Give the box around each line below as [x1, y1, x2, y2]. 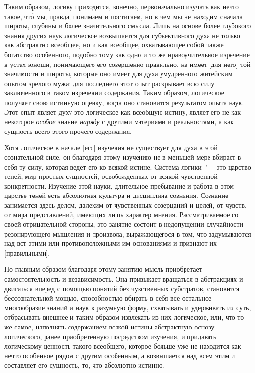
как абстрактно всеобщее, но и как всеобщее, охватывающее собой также [4, 40, 224, 50]
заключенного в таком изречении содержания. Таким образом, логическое [4, 88, 224, 98]
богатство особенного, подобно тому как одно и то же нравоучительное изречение [4, 49, 250, 59]
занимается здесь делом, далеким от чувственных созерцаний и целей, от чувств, [4, 199, 247, 210]
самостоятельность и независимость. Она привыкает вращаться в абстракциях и [4, 274, 243, 284]
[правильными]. [4, 247, 50, 258]
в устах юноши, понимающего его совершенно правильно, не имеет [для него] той [4, 59, 251, 69]
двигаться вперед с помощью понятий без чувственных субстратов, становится [4, 283, 240, 293]
